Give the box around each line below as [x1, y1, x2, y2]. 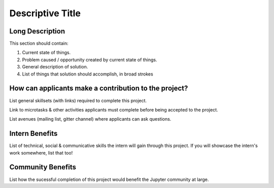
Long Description [9, 27, 65, 35]
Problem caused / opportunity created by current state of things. [22, 56, 157, 63]
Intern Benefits [9, 129, 58, 138]
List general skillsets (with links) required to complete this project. [9, 97, 147, 103]
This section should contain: [9, 41, 68, 47]
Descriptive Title [9, 8, 81, 19]
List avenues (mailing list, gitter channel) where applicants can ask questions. [9, 116, 172, 122]
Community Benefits [9, 163, 76, 172]
